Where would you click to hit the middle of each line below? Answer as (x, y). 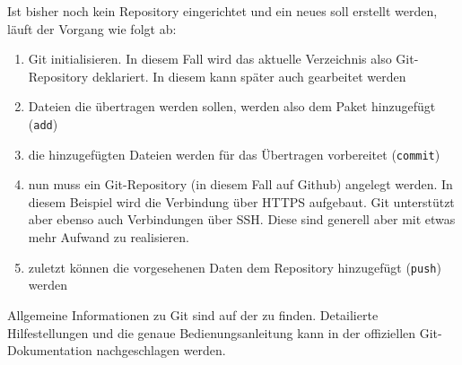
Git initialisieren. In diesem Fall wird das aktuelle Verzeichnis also (210, 59)
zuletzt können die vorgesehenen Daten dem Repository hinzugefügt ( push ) (235, 267)
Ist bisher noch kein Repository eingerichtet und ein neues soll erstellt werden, (222, 11)
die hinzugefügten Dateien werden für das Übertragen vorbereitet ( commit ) (234, 154)
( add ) (43, 123)
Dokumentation (50, 350)
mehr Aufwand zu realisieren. (109, 237)
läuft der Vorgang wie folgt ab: (92, 28)
